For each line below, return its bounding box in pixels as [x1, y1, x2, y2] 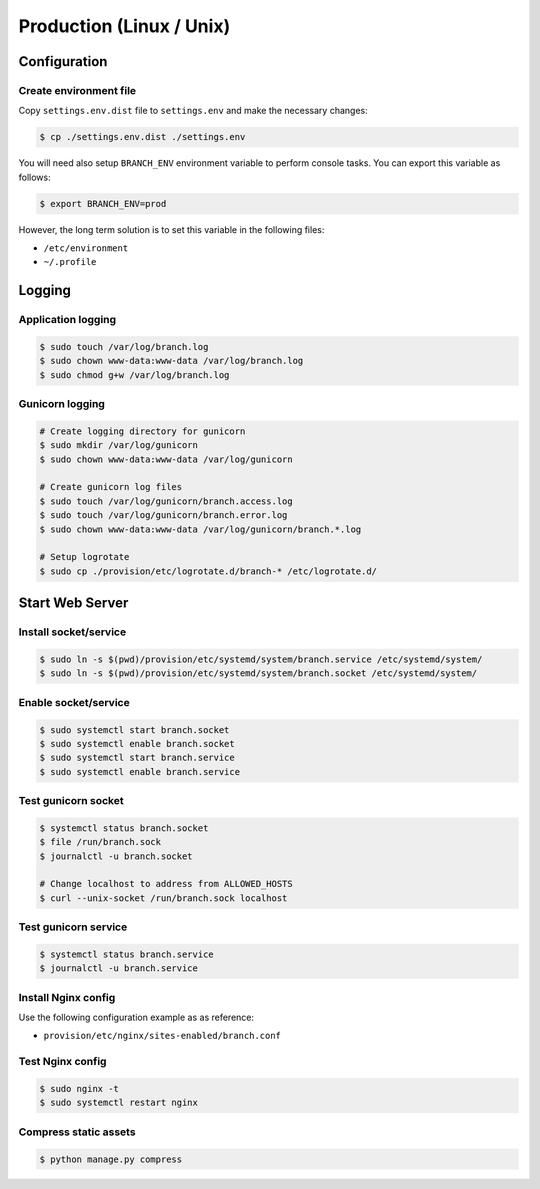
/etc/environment [43, 243, 129, 254]
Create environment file [18, 83, 137, 97]
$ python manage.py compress [39, 1153, 183, 1165]
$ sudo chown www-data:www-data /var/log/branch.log [39, 355, 304, 367]
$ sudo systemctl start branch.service [39, 752, 235, 764]
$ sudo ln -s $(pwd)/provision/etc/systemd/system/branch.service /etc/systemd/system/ [39, 653, 483, 665]
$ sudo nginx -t [39, 1083, 120, 1094]
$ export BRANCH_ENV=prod [39, 198, 167, 209]
